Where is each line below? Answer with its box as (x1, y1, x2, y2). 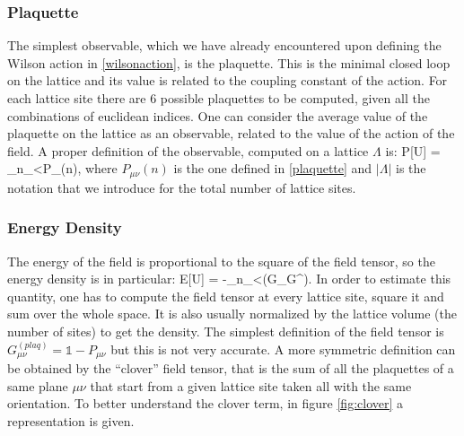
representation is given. (7, 411, 135, 430)
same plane (7, 376, 68, 395)
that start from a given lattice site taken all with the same (90, 376, 412, 395)
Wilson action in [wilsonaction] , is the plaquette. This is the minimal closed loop (7, 53, 451, 72)
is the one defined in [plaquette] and (173, 159, 372, 178)
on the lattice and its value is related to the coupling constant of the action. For (7, 71, 448, 90)
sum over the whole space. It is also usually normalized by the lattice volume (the (7, 304, 457, 323)
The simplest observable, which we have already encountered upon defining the (7, 36, 442, 55)
